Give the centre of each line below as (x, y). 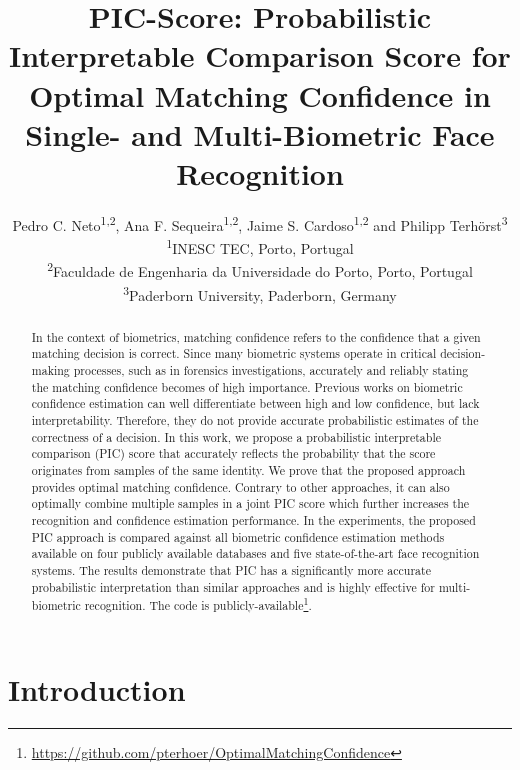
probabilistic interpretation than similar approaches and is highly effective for (233, 586)
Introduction (97, 688)
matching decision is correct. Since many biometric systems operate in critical (234, 353)
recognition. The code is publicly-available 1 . (198, 604)
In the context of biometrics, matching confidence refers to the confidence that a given (256, 336)
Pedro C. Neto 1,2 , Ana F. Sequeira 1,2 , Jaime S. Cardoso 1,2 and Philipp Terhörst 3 (260, 223)
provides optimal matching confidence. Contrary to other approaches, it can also (240, 486)
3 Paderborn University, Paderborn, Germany (260, 293)
